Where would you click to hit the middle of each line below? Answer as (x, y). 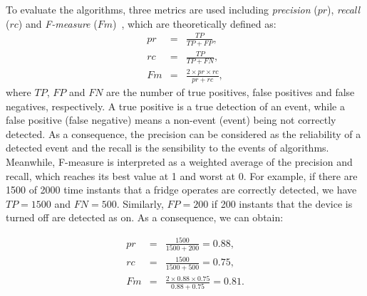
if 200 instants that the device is (282, 203)
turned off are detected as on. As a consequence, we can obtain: (145, 217)
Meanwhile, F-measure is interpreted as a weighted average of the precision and (179, 162)
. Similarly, (140, 203)
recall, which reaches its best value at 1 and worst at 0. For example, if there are (182, 175)
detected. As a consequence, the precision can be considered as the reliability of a (183, 133)
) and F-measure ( (58, 23)
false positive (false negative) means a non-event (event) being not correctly (171, 120)
